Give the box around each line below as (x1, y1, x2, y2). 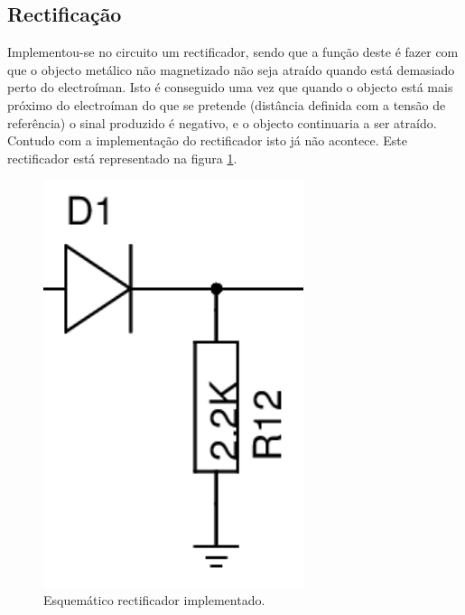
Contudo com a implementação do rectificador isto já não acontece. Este (7, 131, 407, 150)
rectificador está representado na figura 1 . (7, 148, 237, 167)
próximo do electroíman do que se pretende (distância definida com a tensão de (7, 95, 446, 114)
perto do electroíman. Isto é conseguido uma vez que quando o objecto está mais (7, 78, 453, 97)
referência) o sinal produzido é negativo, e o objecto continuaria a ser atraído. (7, 113, 437, 132)
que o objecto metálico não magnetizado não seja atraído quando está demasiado (7, 60, 455, 79)
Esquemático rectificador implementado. (43, 590, 265, 609)
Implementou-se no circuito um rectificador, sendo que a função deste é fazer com (7, 42, 459, 61)
